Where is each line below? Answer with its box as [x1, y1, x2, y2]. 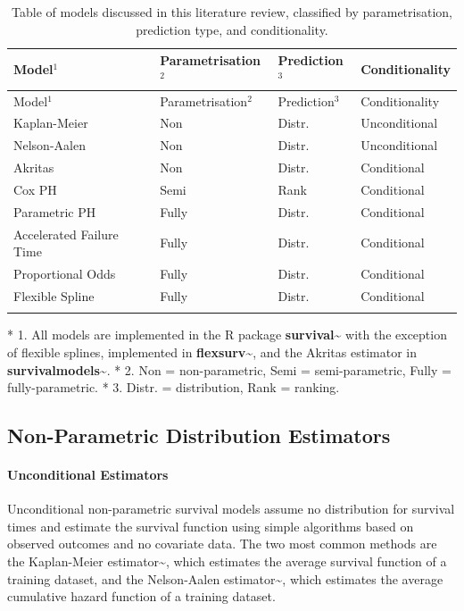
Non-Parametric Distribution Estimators [7, 422, 391, 449]
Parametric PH [13, 202, 96, 221]
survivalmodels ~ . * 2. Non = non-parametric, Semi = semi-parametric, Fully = [7, 360, 452, 379]
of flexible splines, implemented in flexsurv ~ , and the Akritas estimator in [7, 342, 417, 361]
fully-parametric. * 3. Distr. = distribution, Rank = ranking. [7, 378, 340, 397]
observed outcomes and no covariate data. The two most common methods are [7, 534, 437, 553]
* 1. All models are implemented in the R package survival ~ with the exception [7, 325, 447, 344]
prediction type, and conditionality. [136, 20, 328, 38]
